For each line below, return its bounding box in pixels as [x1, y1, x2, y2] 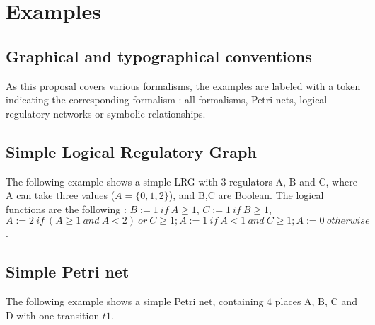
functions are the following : [6, 201, 127, 216]
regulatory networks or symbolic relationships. [6, 106, 206, 120]
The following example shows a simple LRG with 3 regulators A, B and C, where [6, 173, 357, 188]
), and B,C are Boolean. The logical [168, 188, 324, 203]
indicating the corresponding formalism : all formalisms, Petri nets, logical [6, 92, 328, 107]
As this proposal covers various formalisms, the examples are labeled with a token [6, 78, 361, 93]
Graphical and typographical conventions [6, 45, 312, 67]
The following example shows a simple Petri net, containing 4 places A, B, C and [6, 294, 357, 309]
